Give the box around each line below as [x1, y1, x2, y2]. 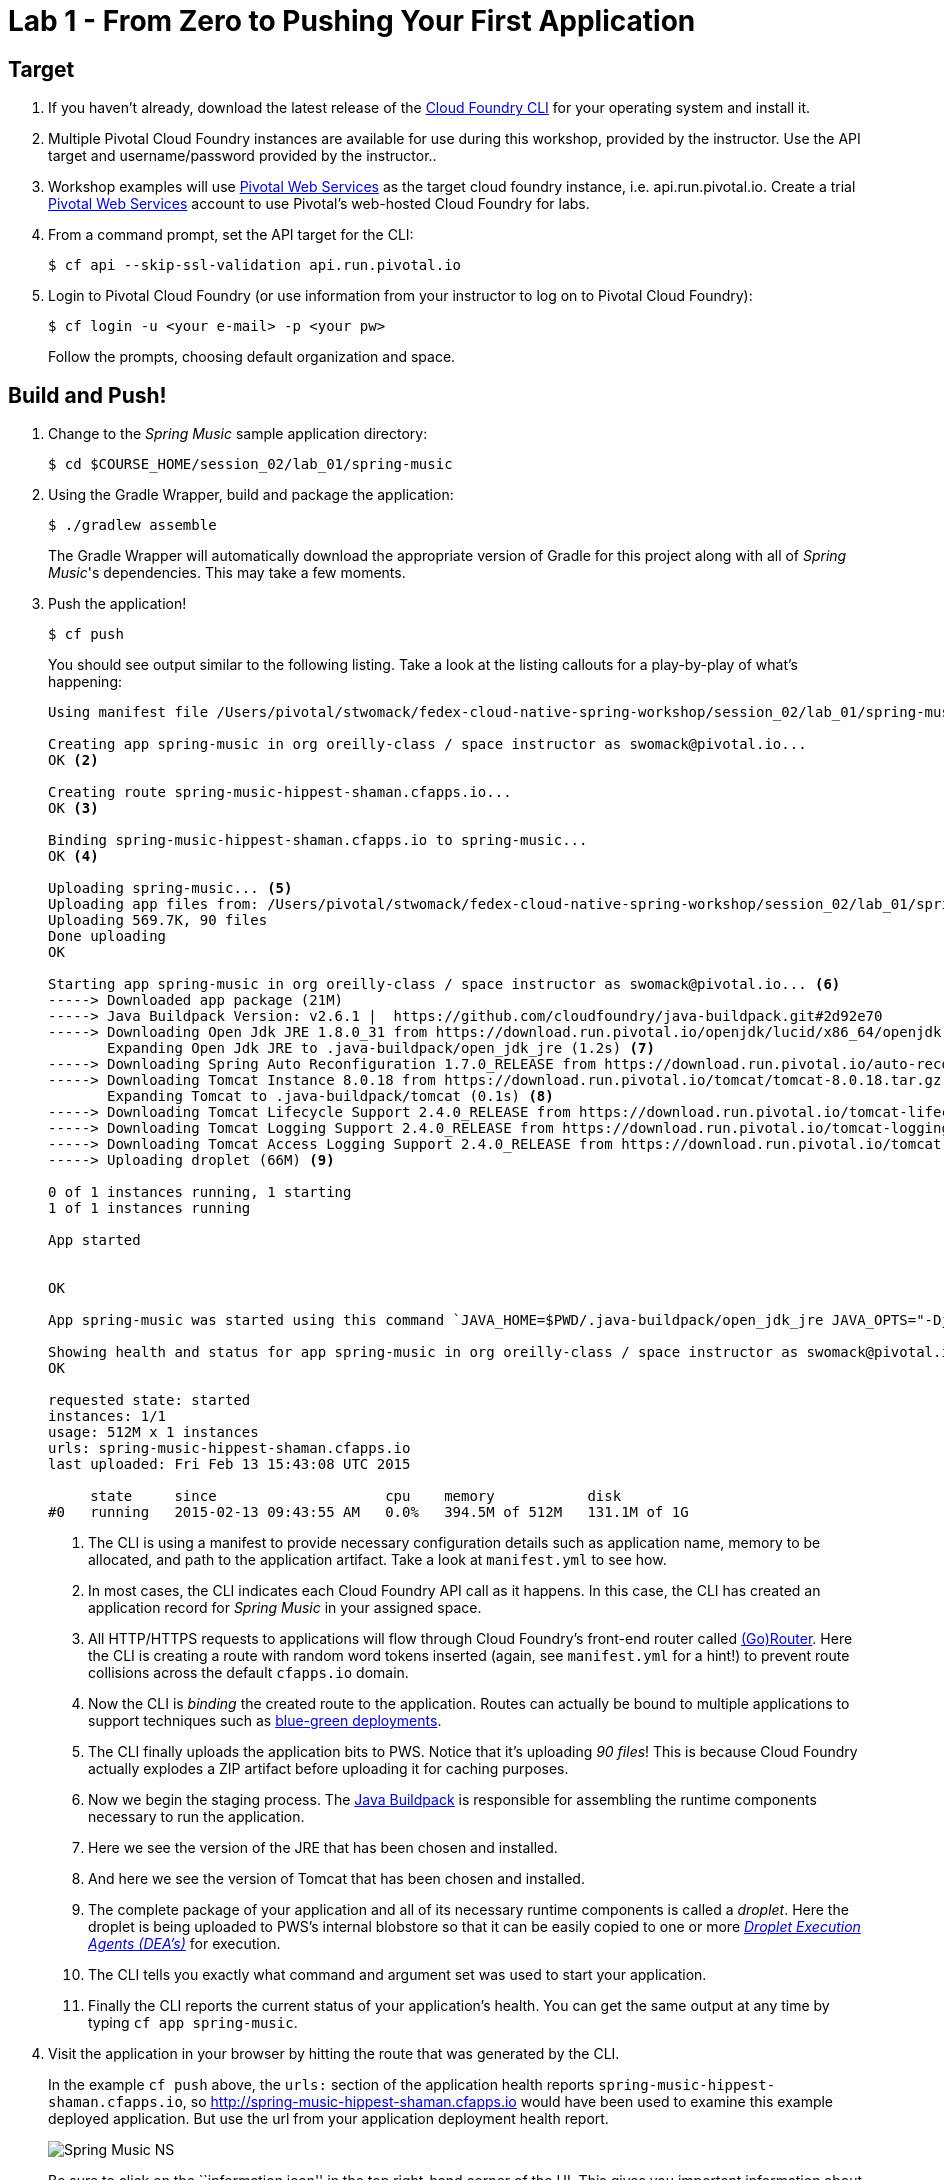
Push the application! [48, 595, 187, 613]
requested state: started [48, 1392, 251, 1409]
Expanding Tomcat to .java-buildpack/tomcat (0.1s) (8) [107, 1088, 554, 1105]
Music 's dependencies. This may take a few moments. [48, 564, 406, 582]
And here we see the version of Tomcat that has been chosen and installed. [88, 1870, 585, 1888]
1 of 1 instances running [48, 1200, 251, 1217]
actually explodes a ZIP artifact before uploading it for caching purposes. [88, 1760, 569, 1778]
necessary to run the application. [88, 1808, 305, 1826]
